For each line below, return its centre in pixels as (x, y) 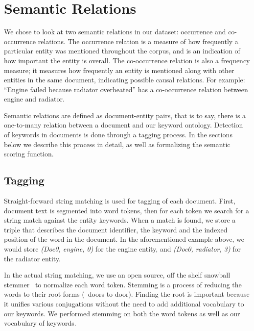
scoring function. (29, 154)
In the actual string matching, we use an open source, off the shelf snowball (117, 275)
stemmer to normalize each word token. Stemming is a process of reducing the (123, 284)
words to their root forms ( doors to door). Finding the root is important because (127, 294)
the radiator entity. (32, 258)
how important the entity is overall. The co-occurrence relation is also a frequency (127, 60)
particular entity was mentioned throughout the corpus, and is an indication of (122, 51)
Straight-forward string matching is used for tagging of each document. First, (120, 201)
